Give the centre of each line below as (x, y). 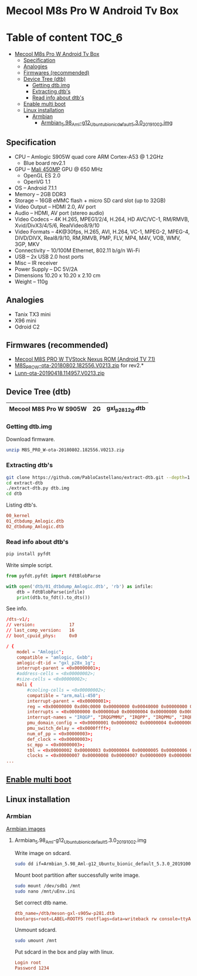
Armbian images (26, 829)
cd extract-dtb (25, 483)
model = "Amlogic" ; (40, 652)
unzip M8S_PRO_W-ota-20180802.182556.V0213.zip (65, 450)
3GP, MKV (27, 244)
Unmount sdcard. (35, 930)
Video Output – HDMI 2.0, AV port (55, 206)
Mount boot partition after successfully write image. (77, 875)
